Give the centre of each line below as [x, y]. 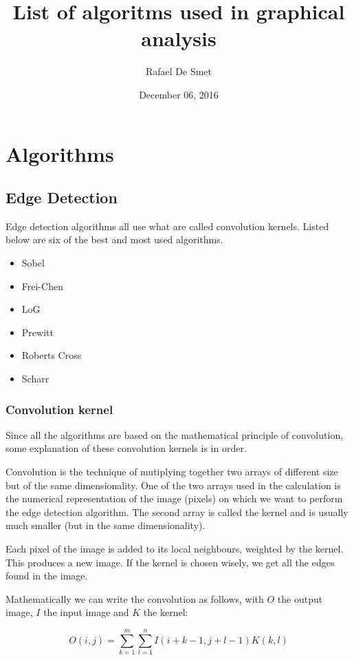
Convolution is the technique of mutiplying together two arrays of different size [172, 472]
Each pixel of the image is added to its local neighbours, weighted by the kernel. [175, 549]
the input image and [86, 612]
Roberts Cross [52, 355]
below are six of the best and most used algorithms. [114, 239]
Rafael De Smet [179, 71]
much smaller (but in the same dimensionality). [106, 525]
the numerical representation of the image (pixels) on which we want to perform [174, 498]
